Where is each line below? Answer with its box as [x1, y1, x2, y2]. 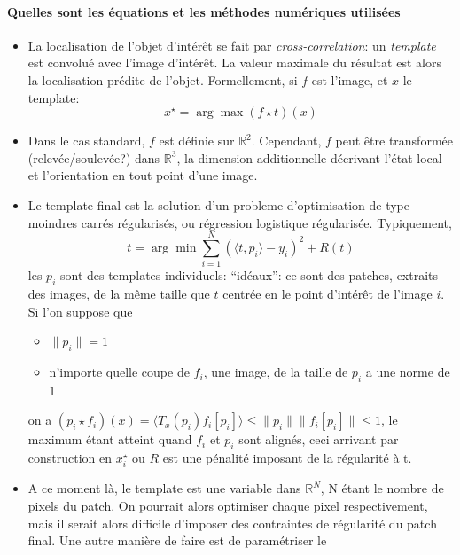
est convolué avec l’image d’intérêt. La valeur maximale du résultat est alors [27, 53, 441, 72]
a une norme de [365, 363, 450, 381]
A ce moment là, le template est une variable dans [27, 479, 301, 497]
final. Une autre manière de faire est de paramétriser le [27, 531, 327, 550]
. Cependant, [251, 131, 322, 150]
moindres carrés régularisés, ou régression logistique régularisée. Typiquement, [27, 213, 452, 231]
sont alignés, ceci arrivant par [238, 430, 399, 449]
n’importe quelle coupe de [49, 363, 190, 381]
